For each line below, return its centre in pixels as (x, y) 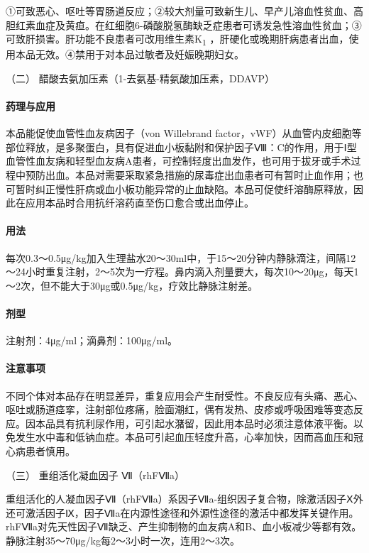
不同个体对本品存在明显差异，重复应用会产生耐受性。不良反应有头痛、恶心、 (184, 395)
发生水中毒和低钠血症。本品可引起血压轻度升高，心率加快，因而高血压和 (184, 437)
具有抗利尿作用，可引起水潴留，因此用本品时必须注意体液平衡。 (204, 423)
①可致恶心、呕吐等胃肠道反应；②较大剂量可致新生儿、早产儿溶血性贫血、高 (184, 11)
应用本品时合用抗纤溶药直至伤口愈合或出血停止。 (139, 203)
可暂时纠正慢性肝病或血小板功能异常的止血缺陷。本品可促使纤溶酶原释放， (180, 188)
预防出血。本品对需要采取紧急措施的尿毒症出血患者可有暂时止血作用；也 (194, 175)
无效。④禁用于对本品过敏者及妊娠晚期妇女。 (139, 54)
